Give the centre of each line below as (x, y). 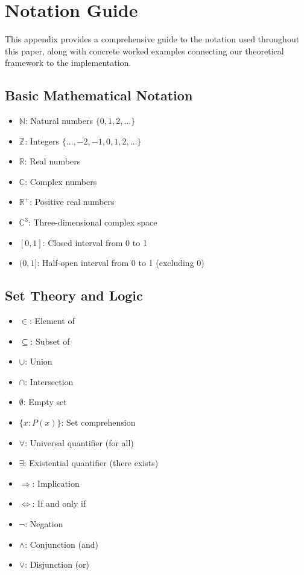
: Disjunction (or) (57, 564)
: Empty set (45, 402)
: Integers (42, 141)
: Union (39, 361)
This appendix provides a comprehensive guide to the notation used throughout (152, 39)
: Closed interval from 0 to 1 (95, 242)
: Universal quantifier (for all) (79, 442)
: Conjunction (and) (62, 544)
